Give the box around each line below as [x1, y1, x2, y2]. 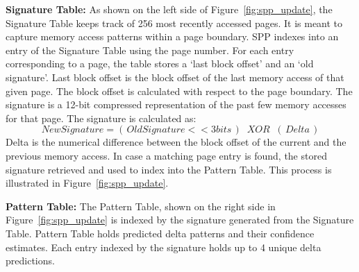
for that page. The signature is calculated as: [6, 110, 197, 125]
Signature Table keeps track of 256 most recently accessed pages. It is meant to [6, 15, 343, 30]
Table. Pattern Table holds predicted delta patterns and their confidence [6, 226, 315, 240]
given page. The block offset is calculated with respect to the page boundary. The [6, 83, 353, 98]
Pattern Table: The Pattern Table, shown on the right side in [6, 198, 276, 213]
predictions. [6, 253, 55, 268]
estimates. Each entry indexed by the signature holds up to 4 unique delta [6, 239, 322, 254]
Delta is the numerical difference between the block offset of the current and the [6, 135, 347, 149]
